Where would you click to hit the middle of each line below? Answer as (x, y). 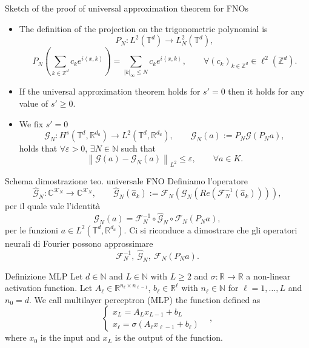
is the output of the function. (169, 337)
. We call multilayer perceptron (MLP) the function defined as (145, 299)
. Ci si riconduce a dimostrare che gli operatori (211, 229)
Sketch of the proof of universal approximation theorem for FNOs (127, 8)
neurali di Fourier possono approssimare (79, 243)
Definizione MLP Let (44, 276)
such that (138, 148)
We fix (31, 123)
